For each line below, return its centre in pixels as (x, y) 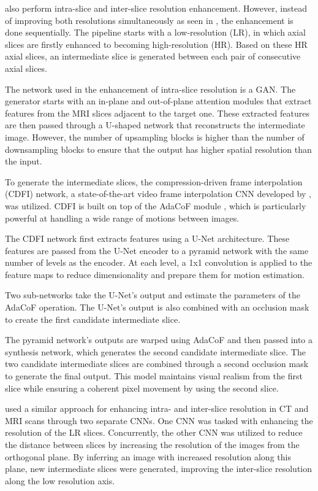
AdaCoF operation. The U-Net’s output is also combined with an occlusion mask (157, 307)
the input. (24, 161)
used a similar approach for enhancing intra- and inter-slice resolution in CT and (157, 408)
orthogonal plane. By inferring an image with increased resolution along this (148, 456)
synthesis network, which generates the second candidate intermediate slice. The (155, 351)
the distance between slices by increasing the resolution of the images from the (152, 444)
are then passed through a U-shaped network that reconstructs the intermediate (155, 125)
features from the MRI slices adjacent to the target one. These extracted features (157, 113)
